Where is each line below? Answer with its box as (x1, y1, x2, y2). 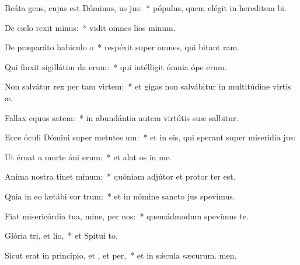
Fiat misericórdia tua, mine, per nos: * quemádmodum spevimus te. (5, 209, 249, 222)
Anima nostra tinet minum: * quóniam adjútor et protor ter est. (5, 170, 236, 183)
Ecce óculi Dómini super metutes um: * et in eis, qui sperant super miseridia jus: (5, 131, 296, 143)
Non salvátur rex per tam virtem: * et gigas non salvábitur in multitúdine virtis (5, 80, 291, 92)
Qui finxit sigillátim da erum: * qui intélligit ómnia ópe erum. (5, 60, 227, 73)
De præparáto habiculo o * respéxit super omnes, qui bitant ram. (5, 41, 239, 53)
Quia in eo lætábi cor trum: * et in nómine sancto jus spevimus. (5, 190, 235, 202)
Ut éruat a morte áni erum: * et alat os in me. (5, 150, 172, 163)
